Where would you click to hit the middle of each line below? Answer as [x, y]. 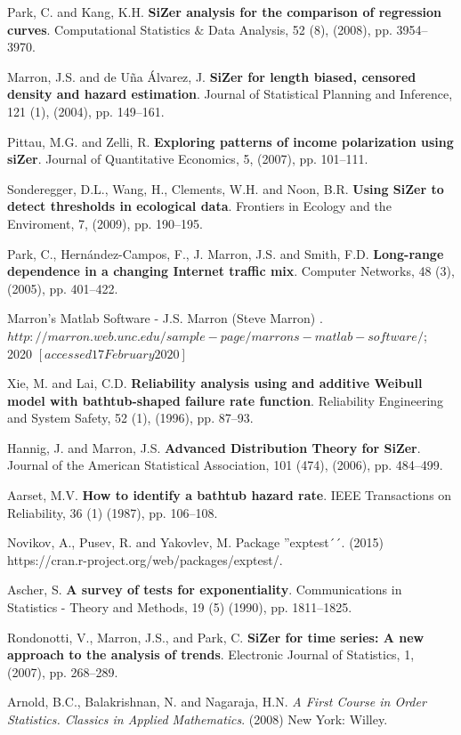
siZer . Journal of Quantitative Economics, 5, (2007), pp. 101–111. [188, 159]
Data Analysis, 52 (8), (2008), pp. [300, 29]
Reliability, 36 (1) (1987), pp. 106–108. [113, 512]
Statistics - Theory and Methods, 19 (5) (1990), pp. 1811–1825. [180, 607]
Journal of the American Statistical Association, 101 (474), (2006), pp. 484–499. [225, 465]
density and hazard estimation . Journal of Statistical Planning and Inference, [230, 94]
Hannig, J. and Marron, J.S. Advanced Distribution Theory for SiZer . [214, 447]
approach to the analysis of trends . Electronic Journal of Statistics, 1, [211, 654]
